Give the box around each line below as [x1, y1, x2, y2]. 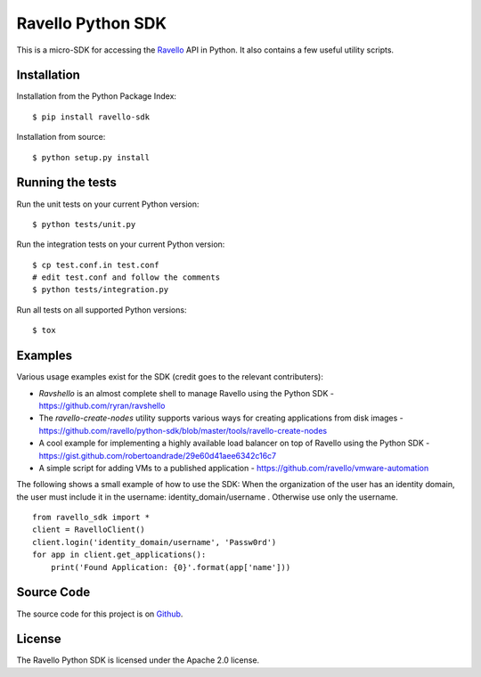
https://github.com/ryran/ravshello [38, 400, 166, 411]
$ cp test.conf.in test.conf [32, 259, 159, 270]
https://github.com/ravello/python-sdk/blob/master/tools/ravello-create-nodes [38, 425, 328, 436]
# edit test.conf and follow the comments [32, 273, 221, 282]
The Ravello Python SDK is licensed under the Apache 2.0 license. [16, 655, 260, 665]
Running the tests [16, 175, 118, 191]
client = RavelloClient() [32, 525, 146, 534]
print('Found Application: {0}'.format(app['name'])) [50, 562, 291, 572]
